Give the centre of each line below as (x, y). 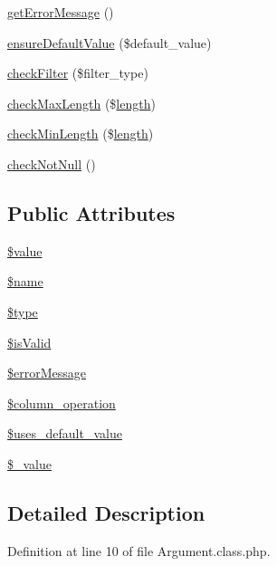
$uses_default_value (65, 433)
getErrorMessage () (61, 12)
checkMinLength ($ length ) (81, 134)
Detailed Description (106, 512)
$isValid (29, 342)
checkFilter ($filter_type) (78, 73)
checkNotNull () (52, 163)
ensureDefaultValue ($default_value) (110, 42)
